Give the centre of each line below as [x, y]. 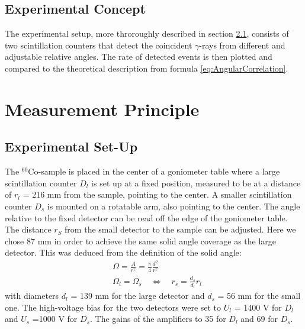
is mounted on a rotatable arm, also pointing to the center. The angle [174, 206]
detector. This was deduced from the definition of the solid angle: [123, 252]
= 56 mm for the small [259, 296]
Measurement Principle [102, 109]
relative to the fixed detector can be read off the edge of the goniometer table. [146, 217]
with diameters [32, 296]
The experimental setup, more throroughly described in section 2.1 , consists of [147, 33]
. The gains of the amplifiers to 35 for [158, 319]
